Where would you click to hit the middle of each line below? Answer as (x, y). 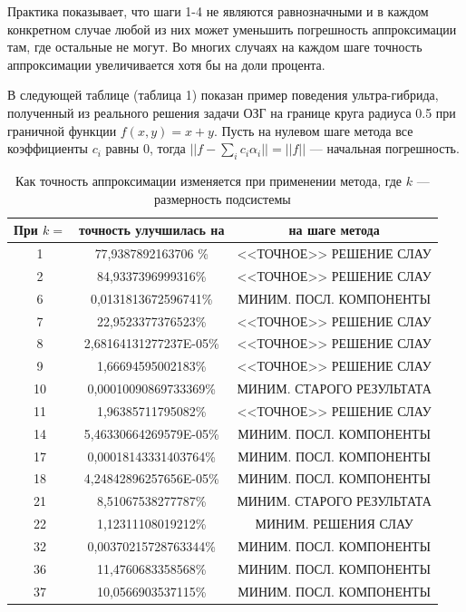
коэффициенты (48, 148)
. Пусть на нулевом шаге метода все (313, 130)
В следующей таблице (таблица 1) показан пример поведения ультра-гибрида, (223, 95)
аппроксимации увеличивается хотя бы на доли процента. (166, 64)
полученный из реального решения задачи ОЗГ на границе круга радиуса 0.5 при (232, 112)
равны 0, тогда (146, 148)
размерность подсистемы (223, 198)
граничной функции (62, 130)
